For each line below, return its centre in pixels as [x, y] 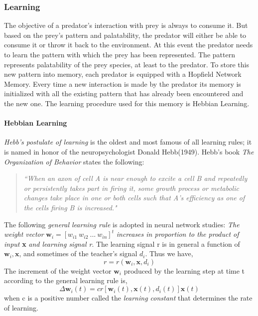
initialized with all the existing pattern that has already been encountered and [124, 93]
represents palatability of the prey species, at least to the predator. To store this [127, 64]
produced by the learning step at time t [184, 270]
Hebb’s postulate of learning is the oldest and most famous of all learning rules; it [128, 142]
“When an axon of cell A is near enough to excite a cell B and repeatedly [135, 178]
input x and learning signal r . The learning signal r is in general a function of [122, 243]
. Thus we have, [169, 253]
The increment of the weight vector [58, 270]
